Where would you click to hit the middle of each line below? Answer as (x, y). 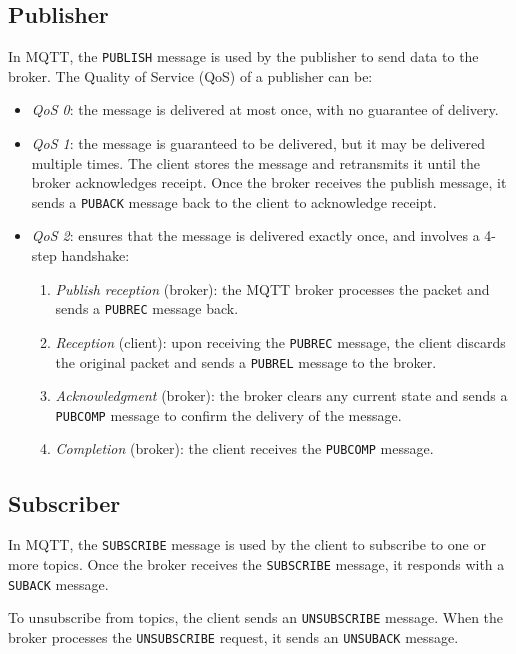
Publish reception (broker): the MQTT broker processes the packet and (272, 288)
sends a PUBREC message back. (147, 308)
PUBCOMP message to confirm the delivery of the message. (228, 414)
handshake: (95, 255)
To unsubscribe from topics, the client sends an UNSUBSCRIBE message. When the (256, 617)
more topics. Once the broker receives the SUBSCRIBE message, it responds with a (256, 564)
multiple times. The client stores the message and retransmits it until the (256, 162)
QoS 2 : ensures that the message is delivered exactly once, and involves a (255, 235)
